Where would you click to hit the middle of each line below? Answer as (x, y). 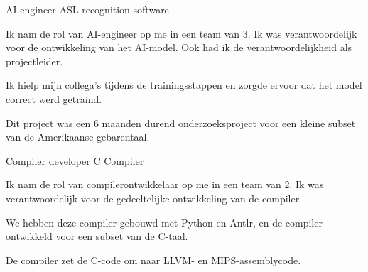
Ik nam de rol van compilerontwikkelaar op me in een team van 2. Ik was (165, 184)
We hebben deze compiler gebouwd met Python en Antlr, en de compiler (164, 222)
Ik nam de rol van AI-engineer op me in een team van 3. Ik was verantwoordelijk (182, 33)
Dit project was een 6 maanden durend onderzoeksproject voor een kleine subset (181, 123)
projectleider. (34, 61)
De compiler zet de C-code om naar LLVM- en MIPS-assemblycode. (153, 260)
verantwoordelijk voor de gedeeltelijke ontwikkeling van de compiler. (154, 198)
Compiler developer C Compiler (75, 160)
